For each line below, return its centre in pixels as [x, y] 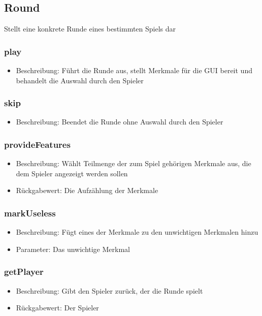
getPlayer [24, 272]
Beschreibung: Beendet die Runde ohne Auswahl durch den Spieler [120, 122]
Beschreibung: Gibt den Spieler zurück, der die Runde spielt [109, 290]
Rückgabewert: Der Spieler [57, 308]
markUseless [30, 213]
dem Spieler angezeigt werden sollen [72, 173]
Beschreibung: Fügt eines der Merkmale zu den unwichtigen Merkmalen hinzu [137, 232]
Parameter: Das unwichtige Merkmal [73, 249]
